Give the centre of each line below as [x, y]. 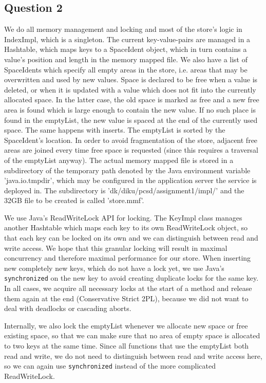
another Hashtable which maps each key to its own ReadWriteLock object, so [126, 227]
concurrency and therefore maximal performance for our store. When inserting [128, 258]
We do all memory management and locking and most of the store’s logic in [123, 29]
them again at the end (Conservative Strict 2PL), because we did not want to [126, 298]
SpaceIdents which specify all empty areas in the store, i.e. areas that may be [126, 69]
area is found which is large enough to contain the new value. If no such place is [130, 109]
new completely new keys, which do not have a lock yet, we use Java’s [114, 268]
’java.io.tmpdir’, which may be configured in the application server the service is [130, 180]
